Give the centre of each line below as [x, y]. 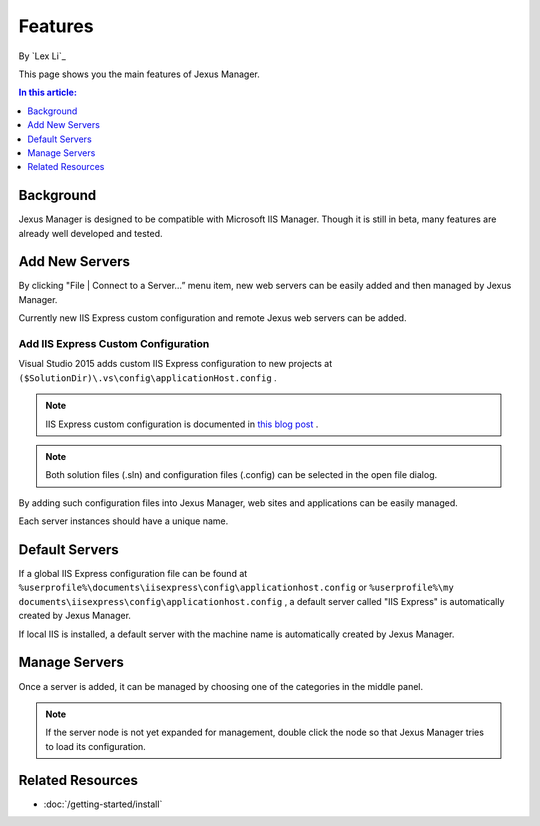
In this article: [47, 92]
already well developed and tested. [91, 233]
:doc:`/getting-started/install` [103, 804]
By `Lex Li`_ [42, 56]
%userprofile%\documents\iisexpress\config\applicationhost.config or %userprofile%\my [236, 587]
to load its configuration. [96, 746]
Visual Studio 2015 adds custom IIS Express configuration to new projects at [175, 364]
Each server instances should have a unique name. [123, 521]
